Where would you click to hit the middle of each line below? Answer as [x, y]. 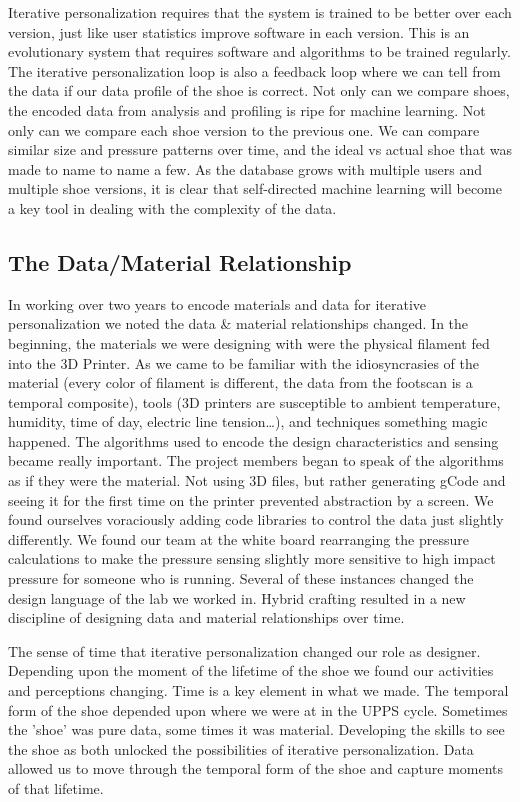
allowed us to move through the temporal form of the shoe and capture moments [256, 768]
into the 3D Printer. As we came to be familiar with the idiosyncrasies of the [243, 362]
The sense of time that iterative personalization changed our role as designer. [244, 650]
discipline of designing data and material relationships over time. [206, 617]
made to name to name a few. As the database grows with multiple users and [245, 168]
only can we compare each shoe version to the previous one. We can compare [244, 129]
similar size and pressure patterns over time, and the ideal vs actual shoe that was [260, 149]
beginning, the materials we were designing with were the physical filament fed [249, 342]
